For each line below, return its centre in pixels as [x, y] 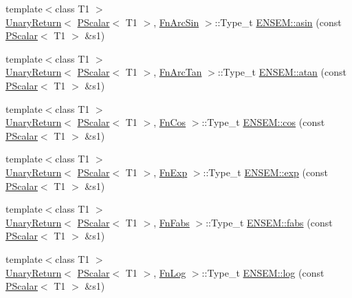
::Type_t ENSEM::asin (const [278, 22]
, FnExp [170, 172]
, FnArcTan [178, 72]
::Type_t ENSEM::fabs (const [269, 222]
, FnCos [170, 122]
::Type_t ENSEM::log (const [263, 272]
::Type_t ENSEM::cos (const [263, 122]
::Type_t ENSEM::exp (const [265, 172]
